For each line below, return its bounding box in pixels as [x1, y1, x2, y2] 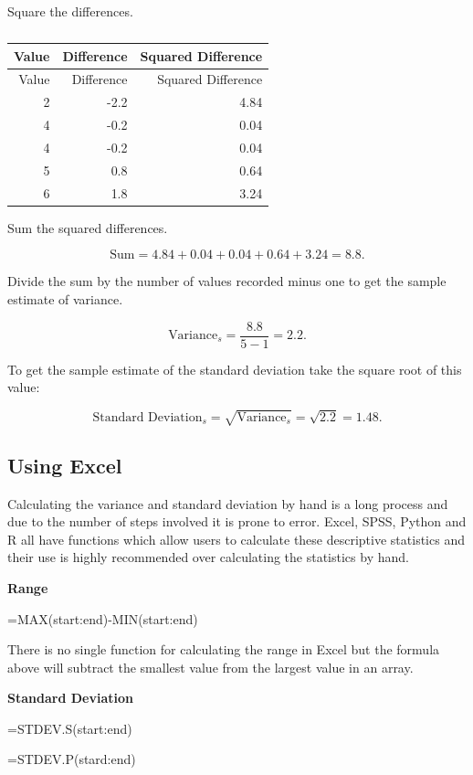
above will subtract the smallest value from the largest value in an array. [7, 657, 414, 676]
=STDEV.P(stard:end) [7, 749, 136, 769]
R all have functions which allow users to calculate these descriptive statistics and [7, 529, 465, 548]
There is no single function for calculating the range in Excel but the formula [7, 640, 440, 659]
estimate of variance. [7, 289, 123, 308]
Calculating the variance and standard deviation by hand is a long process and [7, 494, 448, 513]
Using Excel [7, 451, 122, 479]
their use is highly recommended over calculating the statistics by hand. [7, 547, 409, 567]
